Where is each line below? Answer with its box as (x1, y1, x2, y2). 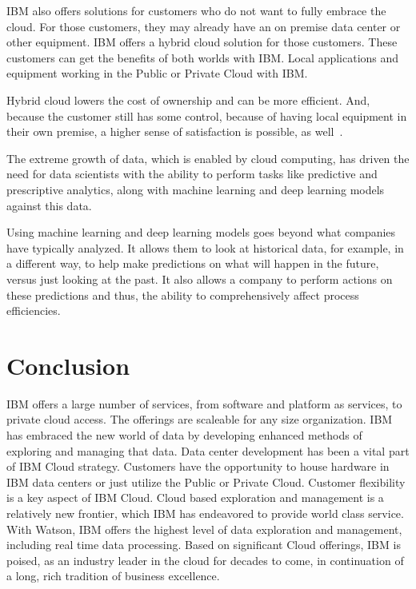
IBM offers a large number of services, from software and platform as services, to (6, 395, 402, 412)
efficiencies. (6, 302, 61, 319)
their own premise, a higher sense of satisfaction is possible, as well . (6, 123, 343, 140)
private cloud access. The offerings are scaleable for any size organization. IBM (6, 411, 393, 428)
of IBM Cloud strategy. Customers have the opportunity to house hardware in (6, 458, 390, 475)
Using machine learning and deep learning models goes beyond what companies (6, 224, 396, 241)
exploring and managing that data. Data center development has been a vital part (6, 442, 410, 459)
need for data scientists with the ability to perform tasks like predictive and (6, 165, 378, 182)
